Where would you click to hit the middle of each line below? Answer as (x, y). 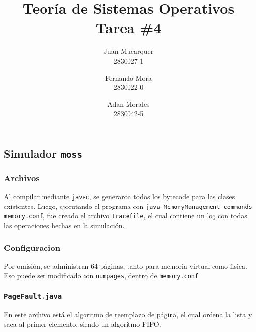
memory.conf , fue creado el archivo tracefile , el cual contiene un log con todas (126, 216)
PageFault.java (33, 297)
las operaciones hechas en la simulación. (64, 226)
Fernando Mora (128, 77)
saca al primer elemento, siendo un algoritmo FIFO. (83, 324)
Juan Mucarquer (128, 51)
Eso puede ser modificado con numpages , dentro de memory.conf (101, 275)
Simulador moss (43, 153)
